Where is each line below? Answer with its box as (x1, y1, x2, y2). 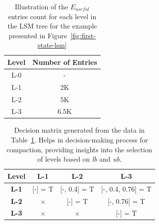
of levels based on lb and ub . (37, 154, 122, 164)
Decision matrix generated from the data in (14, 125, 145, 135)
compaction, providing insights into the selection (6, 144, 153, 154)
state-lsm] (37, 40, 67, 50)
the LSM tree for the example (7, 21, 97, 31)
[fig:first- (70, 30, 96, 40)
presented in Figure (8, 30, 67, 40)
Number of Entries (32, 56, 97, 67)
